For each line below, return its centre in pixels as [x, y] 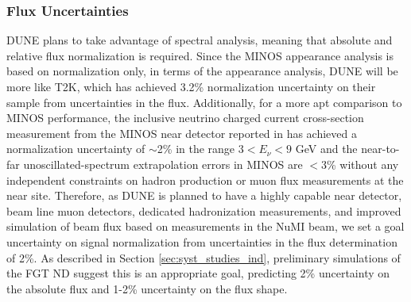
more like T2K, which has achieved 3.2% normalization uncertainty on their [191, 86]
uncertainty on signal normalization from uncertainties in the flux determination [202, 241]
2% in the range [196, 149]
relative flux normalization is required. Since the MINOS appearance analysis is [200, 55]
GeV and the [326, 149]
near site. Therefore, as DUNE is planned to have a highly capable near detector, [204, 195]
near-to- [380, 149]
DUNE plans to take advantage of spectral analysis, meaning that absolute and [200, 40]
